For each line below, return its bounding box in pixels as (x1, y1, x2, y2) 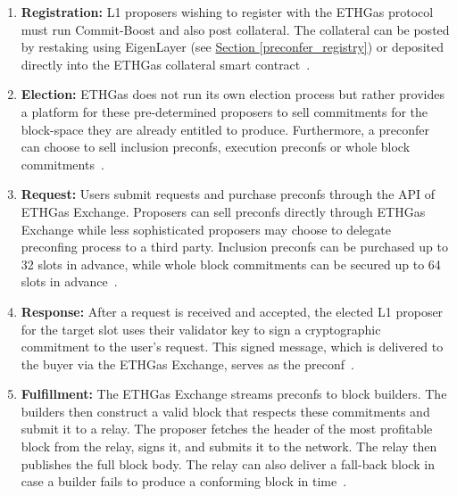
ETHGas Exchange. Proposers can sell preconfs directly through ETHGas (21, 202, 426, 220)
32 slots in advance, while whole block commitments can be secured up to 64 (21, 254, 441, 273)
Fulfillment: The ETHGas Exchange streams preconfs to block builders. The (21, 384, 447, 403)
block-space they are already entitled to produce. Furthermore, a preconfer (21, 120, 429, 138)
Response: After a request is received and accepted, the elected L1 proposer (21, 302, 444, 320)
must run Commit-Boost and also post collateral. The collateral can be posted (21, 20, 450, 38)
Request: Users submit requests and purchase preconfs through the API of (21, 185, 436, 203)
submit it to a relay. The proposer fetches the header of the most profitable (21, 419, 433, 438)
